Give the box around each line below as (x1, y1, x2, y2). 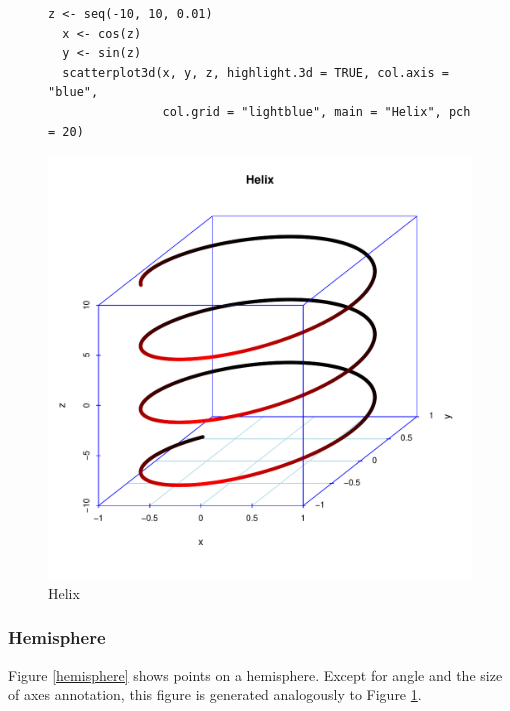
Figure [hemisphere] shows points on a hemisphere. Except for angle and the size (8, 664, 503, 685)
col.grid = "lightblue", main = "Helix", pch (162, 104, 471, 119)
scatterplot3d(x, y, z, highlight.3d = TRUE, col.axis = (62, 65, 449, 80)
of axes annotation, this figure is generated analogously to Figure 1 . (8, 684, 422, 705)
